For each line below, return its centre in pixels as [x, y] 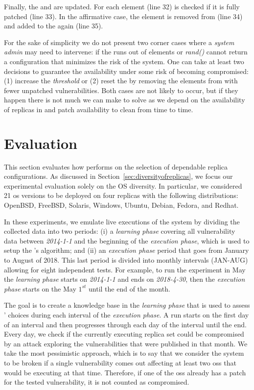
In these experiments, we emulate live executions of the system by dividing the [122, 221]
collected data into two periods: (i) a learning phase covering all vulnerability [120, 231]
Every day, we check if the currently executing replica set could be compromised [124, 334]
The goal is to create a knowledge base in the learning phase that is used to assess [127, 305]
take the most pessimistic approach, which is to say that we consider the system [124, 353]
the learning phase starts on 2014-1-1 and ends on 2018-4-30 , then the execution [125, 279]
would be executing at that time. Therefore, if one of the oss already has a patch [125, 372]
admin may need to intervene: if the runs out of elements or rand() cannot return [126, 52]
